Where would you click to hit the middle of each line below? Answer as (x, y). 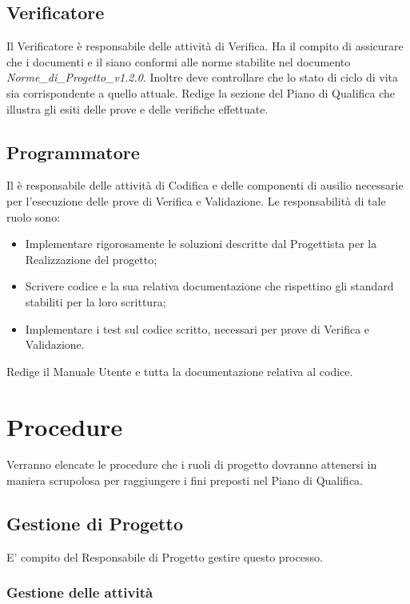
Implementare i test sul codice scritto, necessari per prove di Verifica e (197, 328)
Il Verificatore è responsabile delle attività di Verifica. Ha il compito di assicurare (205, 46)
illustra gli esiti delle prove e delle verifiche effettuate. (137, 108)
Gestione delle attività (80, 592)
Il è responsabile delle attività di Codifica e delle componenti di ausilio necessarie (205, 185)
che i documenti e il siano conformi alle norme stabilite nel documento (179, 61)
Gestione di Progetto (95, 524)
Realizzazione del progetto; (91, 259)
